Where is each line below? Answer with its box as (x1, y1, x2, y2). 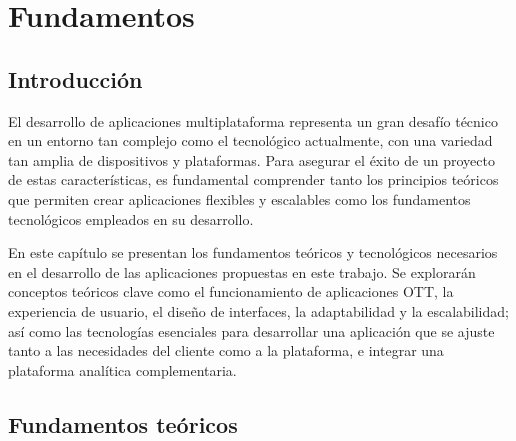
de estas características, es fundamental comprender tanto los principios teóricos (8, 169, 499, 190)
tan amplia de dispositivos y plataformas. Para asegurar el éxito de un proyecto (8, 149, 495, 170)
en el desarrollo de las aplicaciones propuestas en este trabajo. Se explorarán (8, 261, 476, 282)
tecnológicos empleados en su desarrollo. (8, 208, 254, 229)
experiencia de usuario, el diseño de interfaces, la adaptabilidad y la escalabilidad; (8, 300, 509, 321)
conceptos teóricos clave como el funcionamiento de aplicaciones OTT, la (8, 281, 454, 302)
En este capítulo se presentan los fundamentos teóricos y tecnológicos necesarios (8, 242, 498, 263)
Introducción (8, 63, 143, 94)
